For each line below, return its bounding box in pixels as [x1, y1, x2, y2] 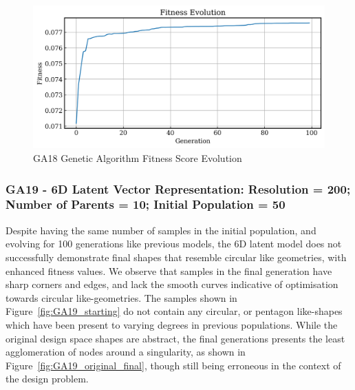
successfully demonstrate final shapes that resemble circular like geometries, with [6, 249, 347, 264]
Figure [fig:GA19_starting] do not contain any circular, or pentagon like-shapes [6, 304, 343, 318]
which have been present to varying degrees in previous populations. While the [6, 317, 338, 331]
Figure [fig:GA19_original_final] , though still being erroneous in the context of [6, 358, 341, 372]
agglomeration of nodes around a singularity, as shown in [6, 345, 246, 359]
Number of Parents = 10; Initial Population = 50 [6, 196, 286, 213]
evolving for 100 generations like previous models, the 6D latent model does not [6, 236, 342, 251]
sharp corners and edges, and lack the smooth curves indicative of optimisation [6, 277, 338, 291]
